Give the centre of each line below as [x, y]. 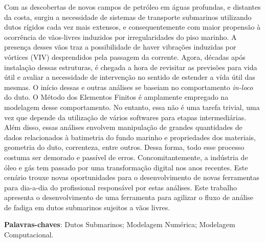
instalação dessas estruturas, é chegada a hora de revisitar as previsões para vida [131, 67]
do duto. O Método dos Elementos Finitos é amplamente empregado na [116, 97]
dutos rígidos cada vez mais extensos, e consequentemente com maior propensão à [132, 27]
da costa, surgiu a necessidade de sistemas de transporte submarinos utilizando [128, 17]
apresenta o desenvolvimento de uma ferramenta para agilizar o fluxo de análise [129, 197]
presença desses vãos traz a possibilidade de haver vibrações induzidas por [120, 47]
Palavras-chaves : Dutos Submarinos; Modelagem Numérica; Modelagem [120, 224]
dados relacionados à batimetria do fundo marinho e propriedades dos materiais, [130, 137]
